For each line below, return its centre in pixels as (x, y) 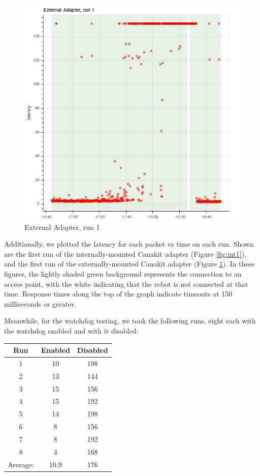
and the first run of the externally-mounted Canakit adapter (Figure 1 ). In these (129, 264)
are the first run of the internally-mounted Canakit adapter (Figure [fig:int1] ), (125, 254)
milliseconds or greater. (40, 303)
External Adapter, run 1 (62, 227)
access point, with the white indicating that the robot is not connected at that (126, 284)
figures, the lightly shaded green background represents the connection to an (123, 273)
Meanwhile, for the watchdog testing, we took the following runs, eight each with (130, 321)
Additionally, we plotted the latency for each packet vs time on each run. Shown (129, 244)
